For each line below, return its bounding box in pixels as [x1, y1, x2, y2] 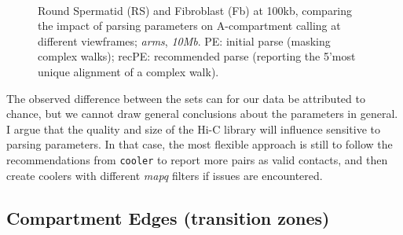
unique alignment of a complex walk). [38, 63, 219, 79]
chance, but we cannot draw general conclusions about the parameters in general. [6, 105, 398, 122]
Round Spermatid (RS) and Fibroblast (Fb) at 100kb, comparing [38, 2, 353, 18]
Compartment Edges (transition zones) [6, 205, 330, 229]
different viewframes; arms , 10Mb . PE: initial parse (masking [38, 32, 331, 49]
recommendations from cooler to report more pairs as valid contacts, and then [6, 151, 388, 167]
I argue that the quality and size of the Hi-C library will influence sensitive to [6, 120, 380, 137]
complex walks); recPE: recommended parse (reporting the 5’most [38, 48, 356, 64]
